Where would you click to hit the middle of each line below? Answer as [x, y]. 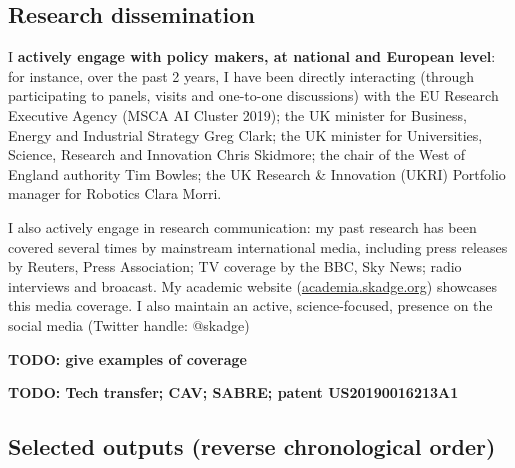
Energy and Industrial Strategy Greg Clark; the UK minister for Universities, [245, 134]
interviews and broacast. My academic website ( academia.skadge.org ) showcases [253, 285]
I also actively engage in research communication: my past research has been [242, 226]
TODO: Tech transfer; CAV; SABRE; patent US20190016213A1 [233, 392]
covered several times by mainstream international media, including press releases [258, 246]
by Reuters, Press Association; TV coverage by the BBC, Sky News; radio [235, 266]
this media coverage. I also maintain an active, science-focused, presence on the [250, 305]
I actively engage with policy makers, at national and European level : [252, 56]
